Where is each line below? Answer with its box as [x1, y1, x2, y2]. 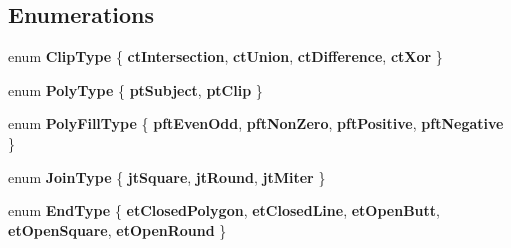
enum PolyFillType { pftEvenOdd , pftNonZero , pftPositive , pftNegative [8, 113, 504, 134]
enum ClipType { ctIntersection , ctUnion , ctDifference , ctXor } [8, 46, 443, 67]
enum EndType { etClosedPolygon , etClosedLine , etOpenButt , [8, 200, 440, 221]
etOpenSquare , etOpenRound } [8, 219, 227, 240]
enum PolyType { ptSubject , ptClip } [8, 79, 263, 100]
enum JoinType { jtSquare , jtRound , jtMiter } [8, 166, 326, 187]
